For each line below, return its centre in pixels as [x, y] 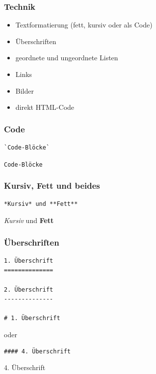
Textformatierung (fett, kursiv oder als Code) [84, 25]
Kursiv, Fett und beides [52, 186]
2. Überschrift [29, 289]
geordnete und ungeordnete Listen [67, 58]
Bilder [25, 90]
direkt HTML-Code [45, 107]
